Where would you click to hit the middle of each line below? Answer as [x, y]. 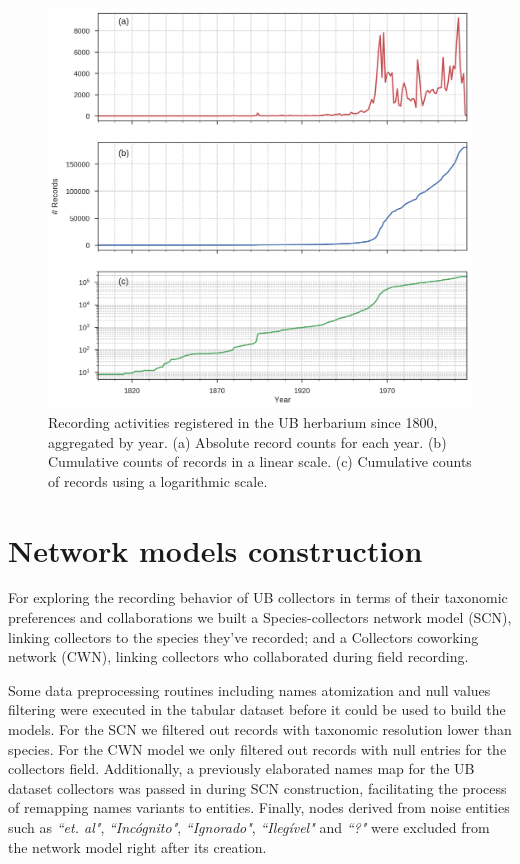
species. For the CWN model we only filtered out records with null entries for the [257, 748]
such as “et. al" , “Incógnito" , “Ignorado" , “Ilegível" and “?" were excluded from [249, 827]
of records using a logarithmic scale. [158, 480]
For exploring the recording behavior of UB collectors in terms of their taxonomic [258, 597]
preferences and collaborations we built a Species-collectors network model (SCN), [260, 617]
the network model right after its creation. [137, 846]
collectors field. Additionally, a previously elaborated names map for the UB [241, 768]
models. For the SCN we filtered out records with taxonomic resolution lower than [260, 729]
